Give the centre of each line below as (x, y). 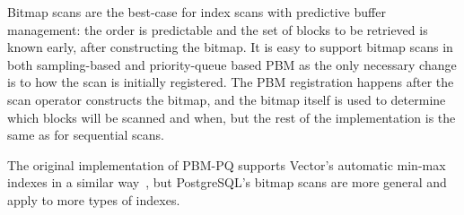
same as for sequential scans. (86, 135)
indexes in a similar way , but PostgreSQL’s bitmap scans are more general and (227, 182)
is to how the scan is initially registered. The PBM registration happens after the (231, 82)
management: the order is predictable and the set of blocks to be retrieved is (218, 29)
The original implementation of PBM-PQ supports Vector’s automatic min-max (227, 164)
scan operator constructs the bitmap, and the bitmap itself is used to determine (227, 99)
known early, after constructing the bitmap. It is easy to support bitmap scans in (230, 47)
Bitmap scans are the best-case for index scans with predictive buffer (197, 12)
